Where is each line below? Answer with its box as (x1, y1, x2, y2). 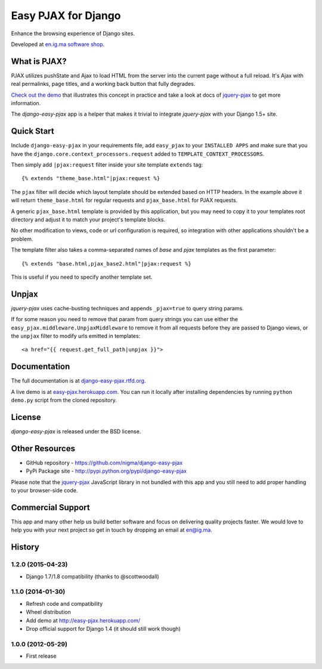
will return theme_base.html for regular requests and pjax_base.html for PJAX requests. (11, 197, 238, 204)
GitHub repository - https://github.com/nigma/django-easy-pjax (26, 459, 183, 466)
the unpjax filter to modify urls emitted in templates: (11, 332, 141, 340)
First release (26, 652, 57, 659)
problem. (11, 235, 33, 242)
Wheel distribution (26, 609, 71, 616)
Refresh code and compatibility (26, 600, 103, 607)
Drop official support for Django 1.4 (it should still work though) (26, 625, 181, 632)
